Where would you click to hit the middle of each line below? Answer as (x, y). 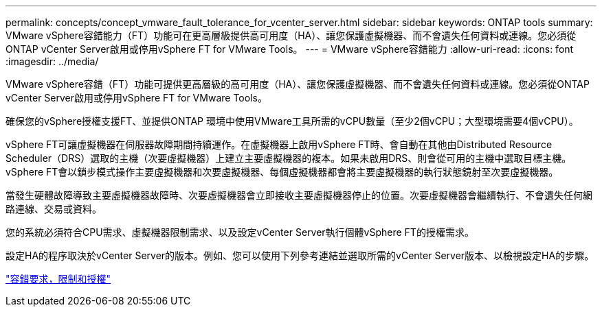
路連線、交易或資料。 (54, 209)
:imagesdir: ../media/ (52, 61)
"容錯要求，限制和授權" (58, 279)
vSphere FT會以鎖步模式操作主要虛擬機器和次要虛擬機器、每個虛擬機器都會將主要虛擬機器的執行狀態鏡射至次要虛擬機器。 (282, 172)
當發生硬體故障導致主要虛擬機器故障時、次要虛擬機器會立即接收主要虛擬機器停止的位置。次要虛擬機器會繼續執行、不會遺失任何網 (299, 195)
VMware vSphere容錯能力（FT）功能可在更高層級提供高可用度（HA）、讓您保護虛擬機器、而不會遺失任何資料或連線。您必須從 (291, 35)
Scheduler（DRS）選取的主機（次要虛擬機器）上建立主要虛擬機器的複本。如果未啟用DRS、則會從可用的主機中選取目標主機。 (289, 158)
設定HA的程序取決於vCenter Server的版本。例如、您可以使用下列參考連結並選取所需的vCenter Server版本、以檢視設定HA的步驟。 (300, 255)
